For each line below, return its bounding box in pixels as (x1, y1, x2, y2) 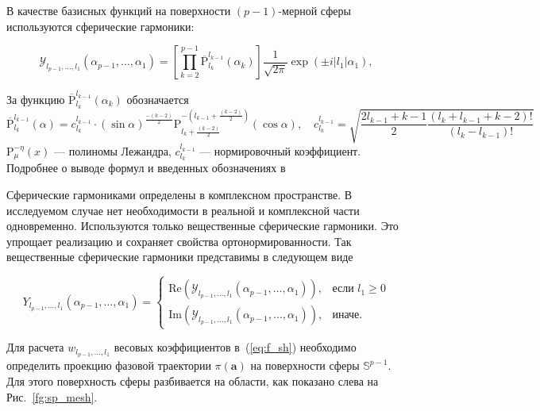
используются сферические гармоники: (6, 17, 195, 34)
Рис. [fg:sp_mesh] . (6, 388, 98, 405)
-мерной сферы (278, 2, 351, 18)
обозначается (126, 90, 189, 107)
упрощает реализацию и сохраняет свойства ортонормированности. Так (6, 232, 352, 249)
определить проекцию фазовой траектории (6, 357, 211, 374)
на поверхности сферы (250, 357, 360, 374)
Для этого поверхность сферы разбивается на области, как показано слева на (6, 372, 379, 389)
